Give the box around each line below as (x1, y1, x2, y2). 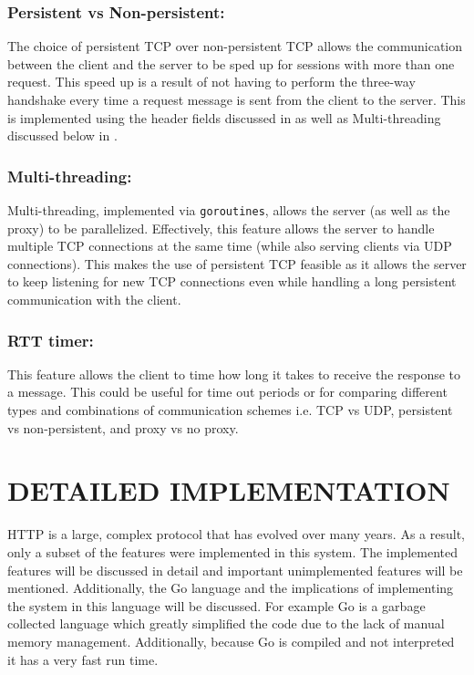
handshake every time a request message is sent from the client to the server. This (7, 90, 466, 109)
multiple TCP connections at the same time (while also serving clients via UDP (7, 236, 452, 255)
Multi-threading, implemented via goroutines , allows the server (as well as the (7, 201, 450, 219)
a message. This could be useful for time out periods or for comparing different (7, 382, 448, 401)
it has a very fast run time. (7, 649, 159, 669)
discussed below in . (7, 126, 118, 145)
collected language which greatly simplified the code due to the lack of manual (7, 614, 445, 633)
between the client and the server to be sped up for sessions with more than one (7, 54, 455, 73)
